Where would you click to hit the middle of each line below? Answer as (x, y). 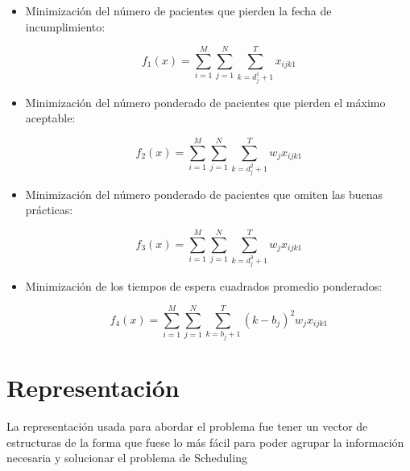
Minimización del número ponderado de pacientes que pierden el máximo (205, 102)
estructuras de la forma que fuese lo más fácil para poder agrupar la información (205, 442)
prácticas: (49, 210)
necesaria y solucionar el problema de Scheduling (127, 458)
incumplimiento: (65, 26)
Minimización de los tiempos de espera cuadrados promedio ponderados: (204, 285)
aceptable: (50, 118)
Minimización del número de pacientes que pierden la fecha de (178, 10)
